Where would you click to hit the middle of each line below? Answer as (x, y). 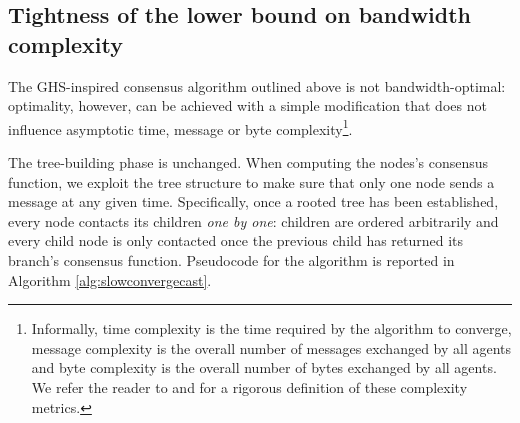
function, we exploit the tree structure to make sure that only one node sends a (251, 181)
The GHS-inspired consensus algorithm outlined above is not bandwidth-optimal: (257, 85)
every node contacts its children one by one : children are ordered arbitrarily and (253, 220)
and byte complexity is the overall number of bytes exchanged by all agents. (264, 367)
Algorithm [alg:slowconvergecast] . (110, 279)
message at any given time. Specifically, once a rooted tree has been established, (253, 201)
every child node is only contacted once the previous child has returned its (236, 240)
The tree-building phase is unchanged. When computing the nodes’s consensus (248, 162)
